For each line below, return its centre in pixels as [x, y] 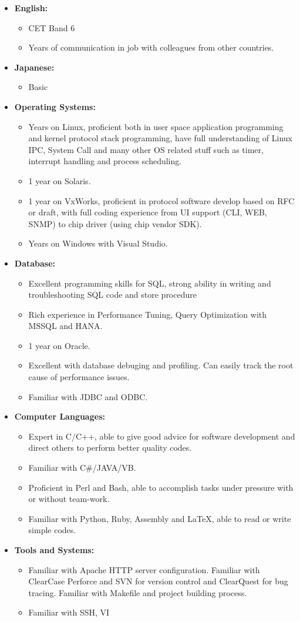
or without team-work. [69, 499]
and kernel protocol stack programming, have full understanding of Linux [160, 138]
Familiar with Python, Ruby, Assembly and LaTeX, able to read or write [160, 518]
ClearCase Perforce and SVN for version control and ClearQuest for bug [158, 581]
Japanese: [34, 67]
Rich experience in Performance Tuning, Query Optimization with [148, 314]
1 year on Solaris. [60, 180]
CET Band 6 [52, 27]
